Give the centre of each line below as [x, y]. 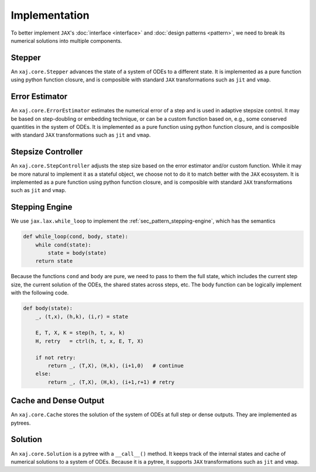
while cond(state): [63, 245]
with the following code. [40, 293]
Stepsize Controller [47, 152]
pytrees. [21, 423]
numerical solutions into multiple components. [66, 40]
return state [54, 261]
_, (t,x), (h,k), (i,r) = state [82, 317]
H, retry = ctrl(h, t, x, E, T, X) [90, 341]
